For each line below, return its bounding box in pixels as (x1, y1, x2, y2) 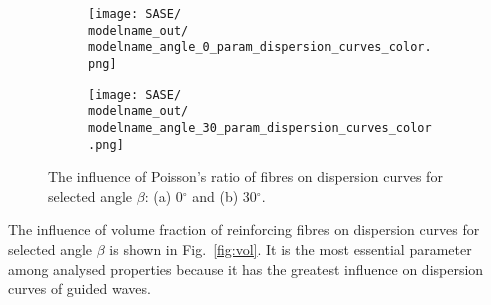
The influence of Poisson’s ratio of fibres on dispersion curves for (48, 166, 443, 187)
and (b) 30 (192, 185, 257, 206)
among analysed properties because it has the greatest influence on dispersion (8, 258, 484, 279)
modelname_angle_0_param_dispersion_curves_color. (88, 40, 432, 55)
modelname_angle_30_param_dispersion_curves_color (88, 120, 432, 135)
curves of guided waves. (8, 278, 151, 299)
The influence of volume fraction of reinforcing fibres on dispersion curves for (8, 219, 480, 240)
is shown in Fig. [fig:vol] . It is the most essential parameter (109, 239, 472, 260)
